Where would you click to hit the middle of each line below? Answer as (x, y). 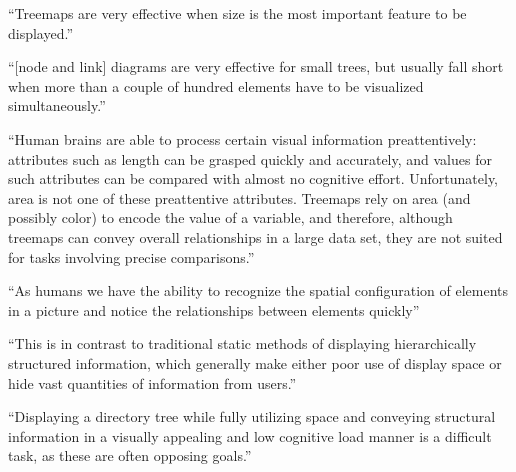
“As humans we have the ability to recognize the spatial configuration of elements (258, 290)
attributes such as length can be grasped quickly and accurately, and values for (250, 158)
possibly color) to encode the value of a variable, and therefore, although (230, 217)
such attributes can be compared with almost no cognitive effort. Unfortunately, (253, 178)
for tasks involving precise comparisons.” (131, 256)
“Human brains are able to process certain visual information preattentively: (242, 138)
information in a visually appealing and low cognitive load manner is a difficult (250, 435)
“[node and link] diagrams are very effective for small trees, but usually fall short (256, 66)
